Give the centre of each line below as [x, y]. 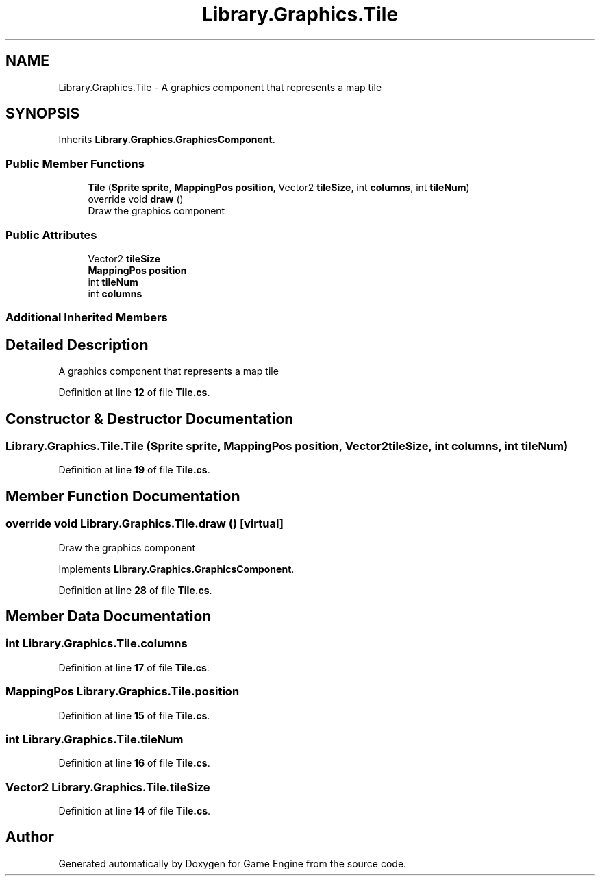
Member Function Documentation [123, 496]
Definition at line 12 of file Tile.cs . [134, 393]
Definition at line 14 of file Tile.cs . [135, 811]
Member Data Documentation [109, 617]
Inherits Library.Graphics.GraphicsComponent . [167, 140]
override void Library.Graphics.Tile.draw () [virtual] [145, 524]
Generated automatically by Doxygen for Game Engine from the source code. [233, 863]
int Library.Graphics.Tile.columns [97, 644]
